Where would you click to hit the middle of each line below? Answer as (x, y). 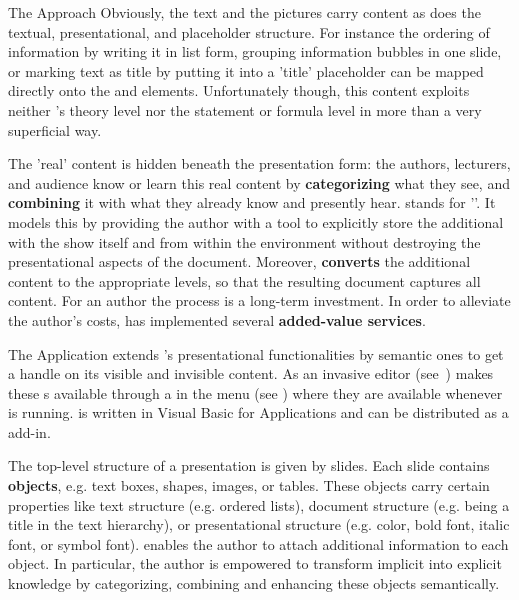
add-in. (29, 431)
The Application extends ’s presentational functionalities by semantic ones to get (256, 353)
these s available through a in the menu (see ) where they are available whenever (255, 392)
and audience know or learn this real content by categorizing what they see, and (259, 182)
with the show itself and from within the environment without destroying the (244, 241)
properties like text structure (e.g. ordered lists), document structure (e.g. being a (259, 504)
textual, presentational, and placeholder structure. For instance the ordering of (249, 31)
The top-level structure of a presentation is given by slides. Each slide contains (249, 465)
